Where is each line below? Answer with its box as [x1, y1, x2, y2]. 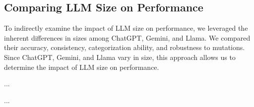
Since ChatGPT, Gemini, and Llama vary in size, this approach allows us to [4, 52, 236, 62]
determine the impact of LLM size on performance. [4, 61, 159, 72]
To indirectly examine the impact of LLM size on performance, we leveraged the [4, 23, 248, 33]
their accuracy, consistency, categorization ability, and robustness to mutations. [4, 42, 245, 53]
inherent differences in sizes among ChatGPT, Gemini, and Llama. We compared [4, 32, 251, 43]
